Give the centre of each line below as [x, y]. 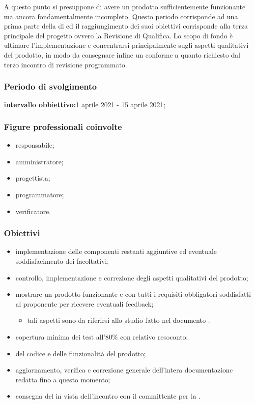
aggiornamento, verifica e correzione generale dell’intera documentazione [124, 370]
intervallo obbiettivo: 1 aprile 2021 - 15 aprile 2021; [85, 105]
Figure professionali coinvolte [63, 126]
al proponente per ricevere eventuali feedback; [85, 303]
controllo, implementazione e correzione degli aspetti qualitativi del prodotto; [132, 277]
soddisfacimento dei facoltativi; [62, 261]
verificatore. [33, 211]
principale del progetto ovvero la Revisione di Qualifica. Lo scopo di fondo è [118, 35]
